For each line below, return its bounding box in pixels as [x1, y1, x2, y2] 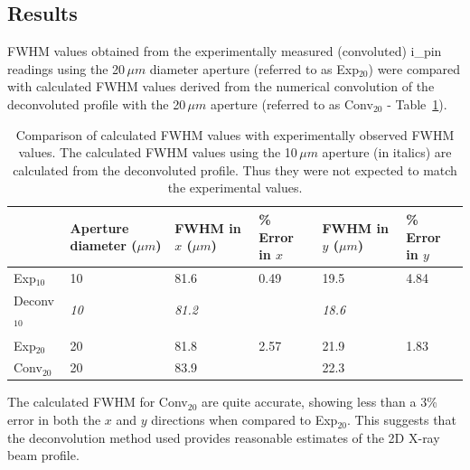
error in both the [7, 410, 101, 429]
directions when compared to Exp [151, 410, 338, 429]
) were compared [368, 59, 461, 78]
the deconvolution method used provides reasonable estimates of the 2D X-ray [7, 428, 440, 446]
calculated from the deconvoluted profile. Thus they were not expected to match [13, 160, 457, 179]
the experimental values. [167, 178, 303, 197]
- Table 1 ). [387, 94, 447, 113]
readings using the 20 [7, 59, 126, 78]
